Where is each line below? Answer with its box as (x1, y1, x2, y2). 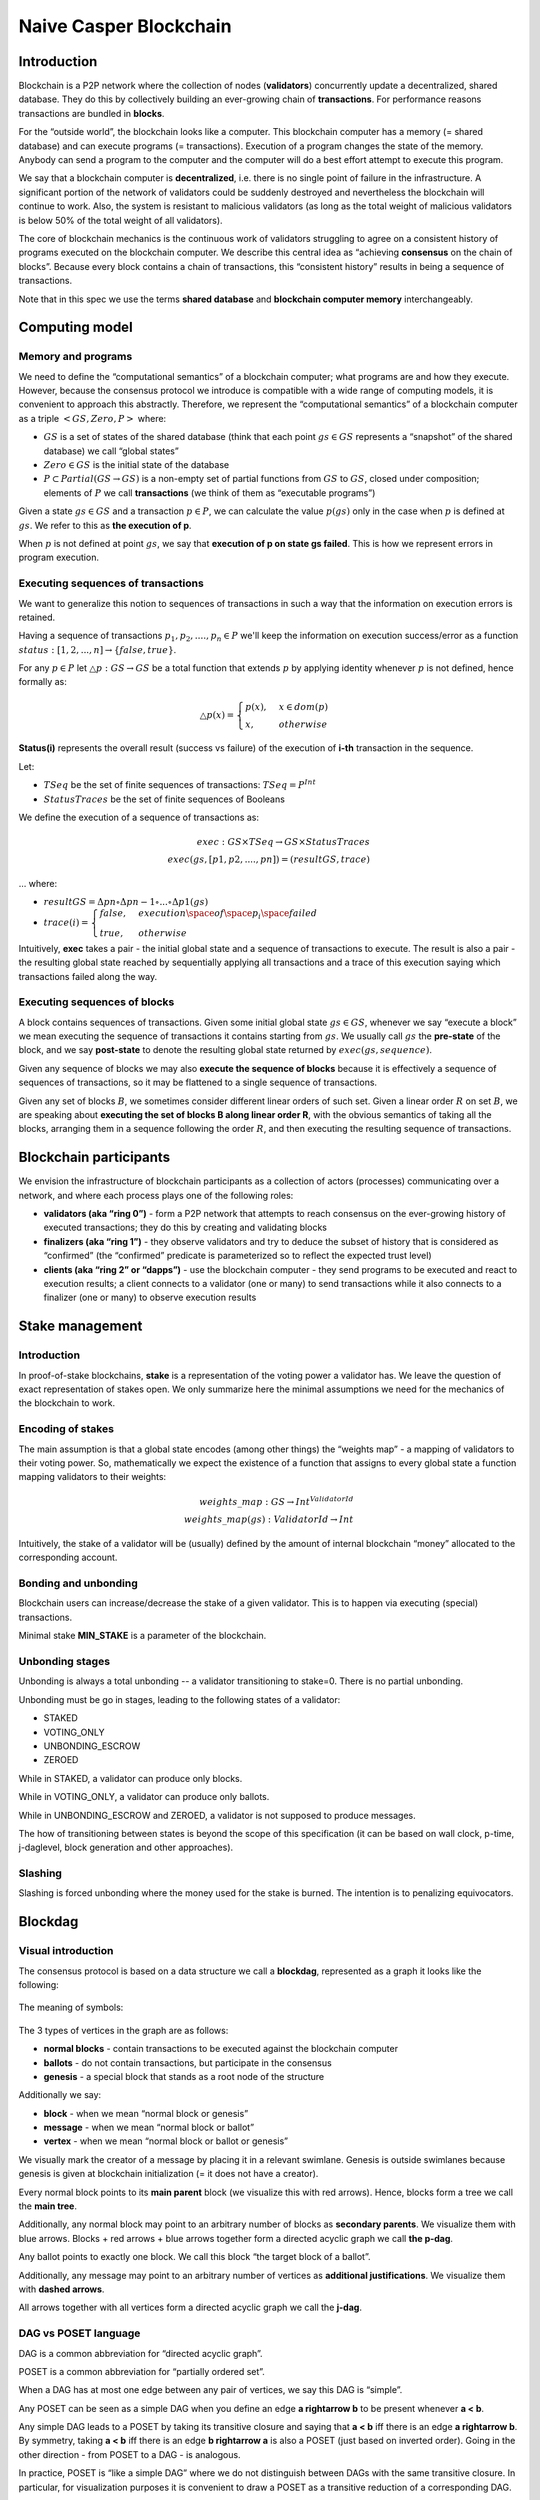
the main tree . (18, 2200, 77, 2212)
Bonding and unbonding (18, 1576, 139, 1590)
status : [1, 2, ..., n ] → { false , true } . (18, 643, 177, 655)
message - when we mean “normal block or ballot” (43, 2121, 255, 2134)
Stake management (18, 1318, 143, 1335)
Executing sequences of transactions (18, 576, 204, 590)
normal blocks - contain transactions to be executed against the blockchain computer (43, 2043, 399, 2055)
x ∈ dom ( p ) (278, 701, 329, 712)
